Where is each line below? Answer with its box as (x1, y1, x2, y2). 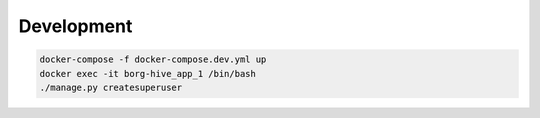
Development (18, 15, 133, 37)
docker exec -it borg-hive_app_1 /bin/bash (39, 68, 257, 79)
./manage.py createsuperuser (39, 81, 183, 93)
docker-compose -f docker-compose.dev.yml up (39, 54, 267, 65)
